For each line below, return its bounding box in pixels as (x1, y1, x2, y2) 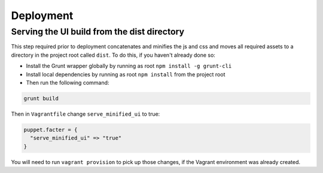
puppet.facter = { (23, 126, 78, 133)
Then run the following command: (26, 79, 109, 86)
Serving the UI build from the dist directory (11, 26, 185, 37)
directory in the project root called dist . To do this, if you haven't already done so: (11, 51, 215, 58)
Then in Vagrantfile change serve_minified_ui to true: (11, 110, 160, 118)
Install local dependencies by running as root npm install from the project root (26, 70, 226, 78)
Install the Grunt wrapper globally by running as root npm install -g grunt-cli (26, 63, 232, 70)
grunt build (23, 95, 59, 101)
